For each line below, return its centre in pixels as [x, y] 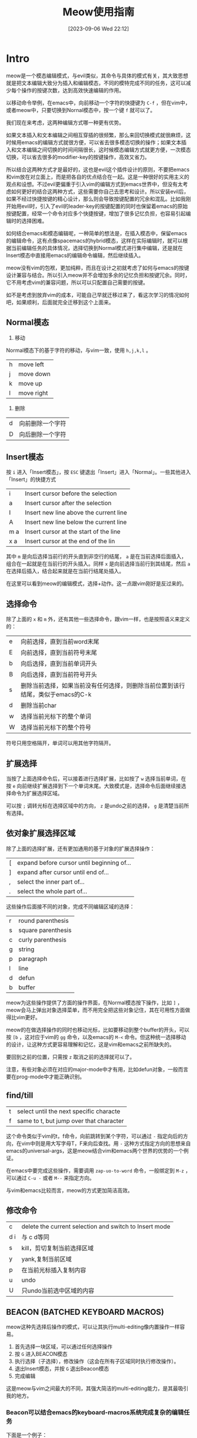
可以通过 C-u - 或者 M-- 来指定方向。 [50, 1178]
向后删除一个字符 [43, 434]
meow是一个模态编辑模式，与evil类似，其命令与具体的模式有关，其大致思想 [97, 75]
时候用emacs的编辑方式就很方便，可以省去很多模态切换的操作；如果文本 [94, 142]
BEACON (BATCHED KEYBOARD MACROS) [85, 1312]
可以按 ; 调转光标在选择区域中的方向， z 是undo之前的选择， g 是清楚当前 [95, 806]
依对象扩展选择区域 [41, 833]
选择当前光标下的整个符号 [56, 728]
